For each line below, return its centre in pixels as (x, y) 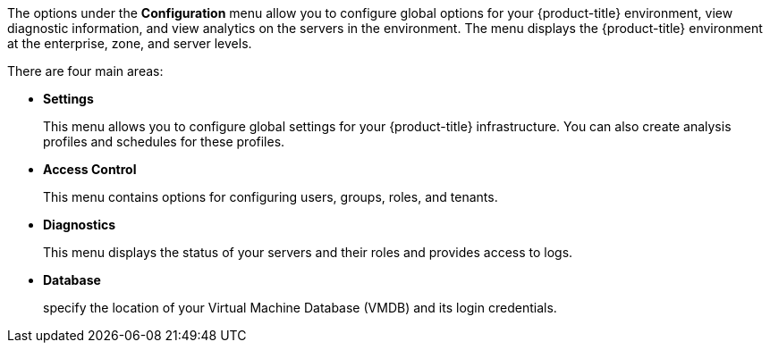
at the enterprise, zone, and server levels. (130, 43)
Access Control (90, 169)
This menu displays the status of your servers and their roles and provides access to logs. (308, 252)
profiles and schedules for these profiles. (164, 142)
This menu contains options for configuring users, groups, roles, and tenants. (271, 197)
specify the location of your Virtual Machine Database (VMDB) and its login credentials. (300, 308)
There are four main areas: (85, 71)
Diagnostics (80, 225)
